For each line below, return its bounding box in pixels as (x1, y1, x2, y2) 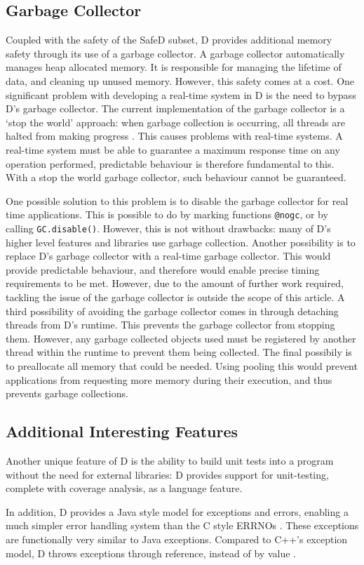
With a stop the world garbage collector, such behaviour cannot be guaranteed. (6, 170, 346, 185)
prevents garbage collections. (6, 386, 128, 401)
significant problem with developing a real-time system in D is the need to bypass (6, 87, 356, 102)
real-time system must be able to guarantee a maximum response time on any (6, 142, 340, 157)
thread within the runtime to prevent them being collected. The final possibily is (6, 345, 352, 359)
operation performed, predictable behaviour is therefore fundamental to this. (6, 156, 335, 171)
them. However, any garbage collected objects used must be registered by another (6, 331, 356, 345)
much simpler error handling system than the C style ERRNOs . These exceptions (6, 518, 359, 533)
